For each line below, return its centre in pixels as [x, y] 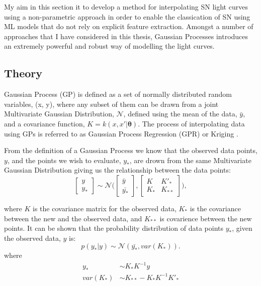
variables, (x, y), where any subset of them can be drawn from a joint [111, 104]
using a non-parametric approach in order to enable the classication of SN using [127, 16]
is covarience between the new [206, 218]
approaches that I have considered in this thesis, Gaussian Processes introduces [126, 36]
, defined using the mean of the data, [180, 114]
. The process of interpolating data [191, 123]
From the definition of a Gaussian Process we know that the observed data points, [131, 150]
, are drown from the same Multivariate [190, 160]
